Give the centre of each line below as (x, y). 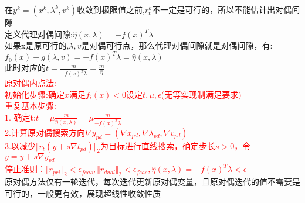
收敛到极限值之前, (111, 9)
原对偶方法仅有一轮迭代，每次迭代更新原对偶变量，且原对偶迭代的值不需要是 (152, 182)
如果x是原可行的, (37, 45)
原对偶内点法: (30, 83)
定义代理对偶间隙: (39, 34)
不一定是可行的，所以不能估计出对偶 (222, 9)
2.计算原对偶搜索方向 (45, 132)
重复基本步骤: (30, 106)
